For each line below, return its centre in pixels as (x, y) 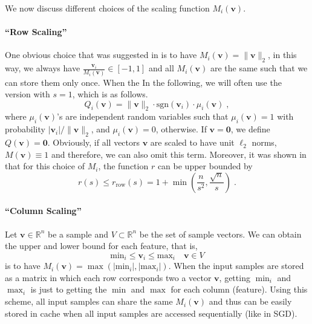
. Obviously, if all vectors (94, 142)
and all (161, 68)
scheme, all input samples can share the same (89, 301)
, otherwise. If (181, 129)
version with (28, 94)
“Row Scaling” (36, 32)
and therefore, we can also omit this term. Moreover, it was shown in (179, 154)
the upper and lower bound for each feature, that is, (101, 246)
